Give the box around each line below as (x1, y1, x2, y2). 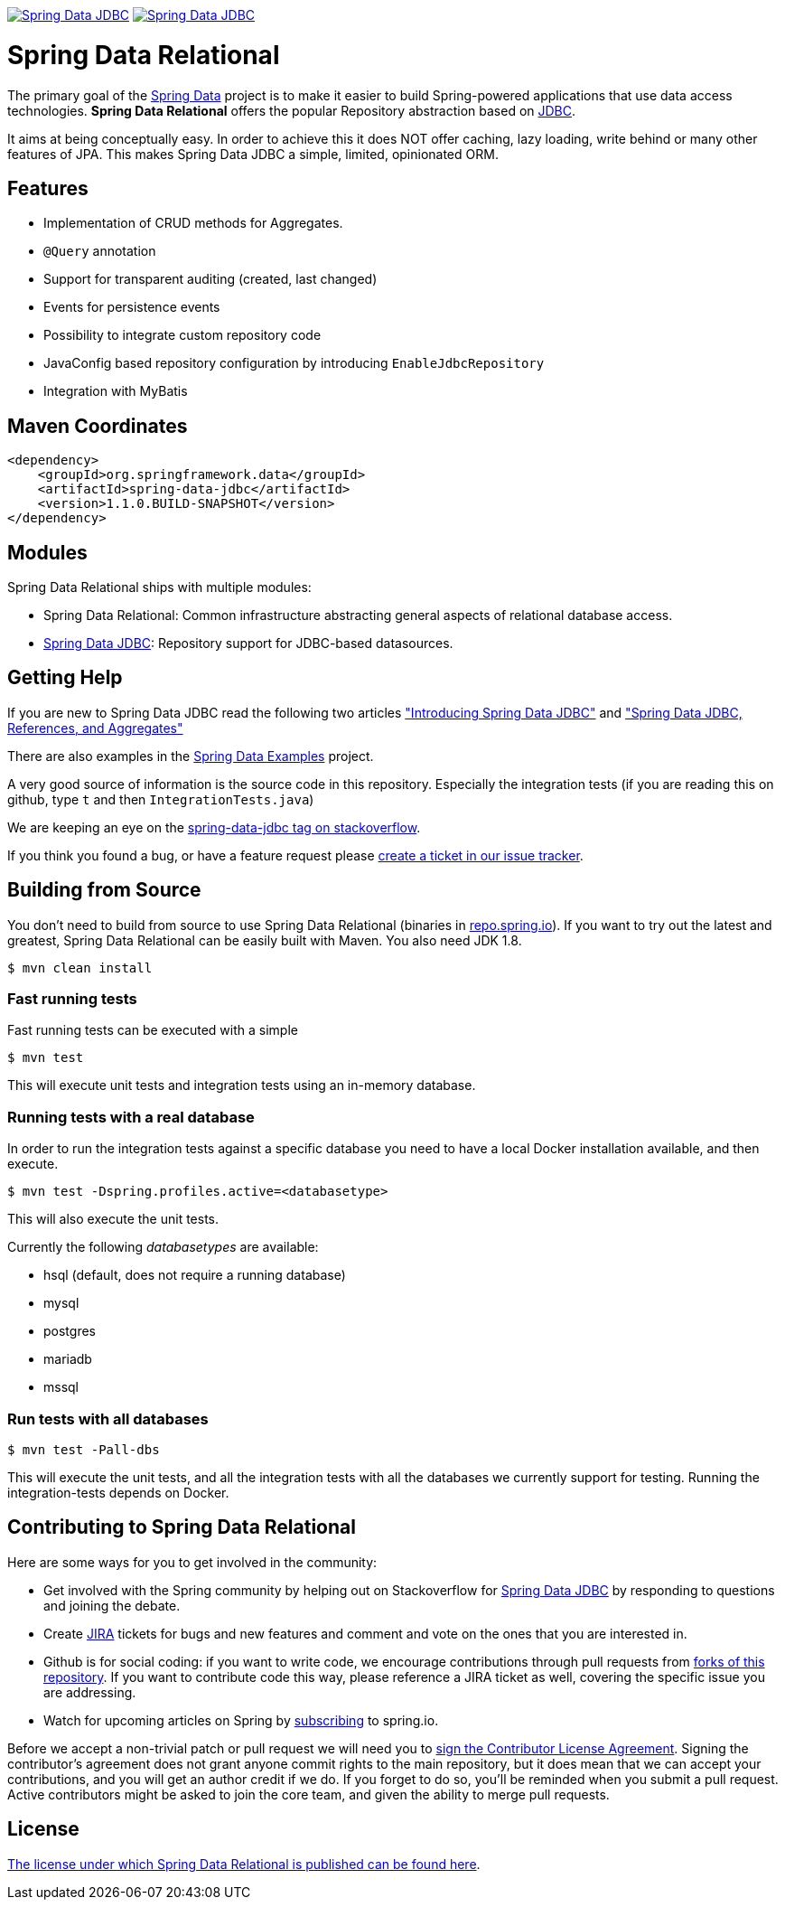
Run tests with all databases (7, 1409, 209, 1428)
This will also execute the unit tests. (7, 1211, 220, 1227)
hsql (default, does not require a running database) (43, 1267, 346, 1283)
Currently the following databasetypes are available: (7, 1239, 319, 1255)
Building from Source (7, 878, 201, 902)
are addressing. (43, 1684, 136, 1700)
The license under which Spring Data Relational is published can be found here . (7, 1855, 481, 1872)
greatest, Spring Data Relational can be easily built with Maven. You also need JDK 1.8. (7, 932, 522, 948)
